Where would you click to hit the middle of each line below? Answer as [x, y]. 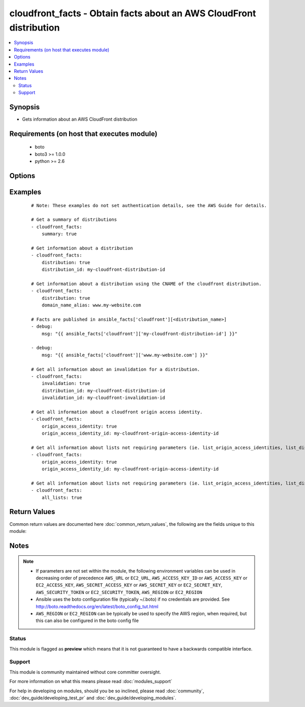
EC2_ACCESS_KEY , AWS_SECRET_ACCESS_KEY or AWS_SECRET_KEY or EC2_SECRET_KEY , [129, 585]
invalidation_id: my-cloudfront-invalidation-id [103, 398]
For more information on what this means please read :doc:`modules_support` [91, 682]
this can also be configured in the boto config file [87, 620]
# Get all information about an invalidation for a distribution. [116, 369]
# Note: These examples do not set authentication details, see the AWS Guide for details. [149, 205]
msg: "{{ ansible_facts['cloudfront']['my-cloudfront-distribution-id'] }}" [140, 334]
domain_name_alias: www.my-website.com [91, 305]
